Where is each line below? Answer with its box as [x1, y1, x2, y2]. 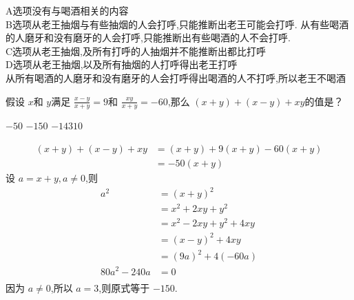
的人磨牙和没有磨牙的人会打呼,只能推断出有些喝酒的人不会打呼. [6, 30, 291, 45]
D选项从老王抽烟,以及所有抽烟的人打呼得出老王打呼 [6, 57, 238, 72]
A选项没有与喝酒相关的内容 [6, 3, 129, 17]
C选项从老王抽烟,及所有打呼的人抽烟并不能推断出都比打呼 [6, 43, 266, 58]
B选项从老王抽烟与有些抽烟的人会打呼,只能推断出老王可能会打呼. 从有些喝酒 [6, 17, 349, 31]
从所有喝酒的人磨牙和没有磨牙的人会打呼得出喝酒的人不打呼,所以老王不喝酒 [6, 70, 346, 85]
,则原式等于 [98, 280, 150, 294]
